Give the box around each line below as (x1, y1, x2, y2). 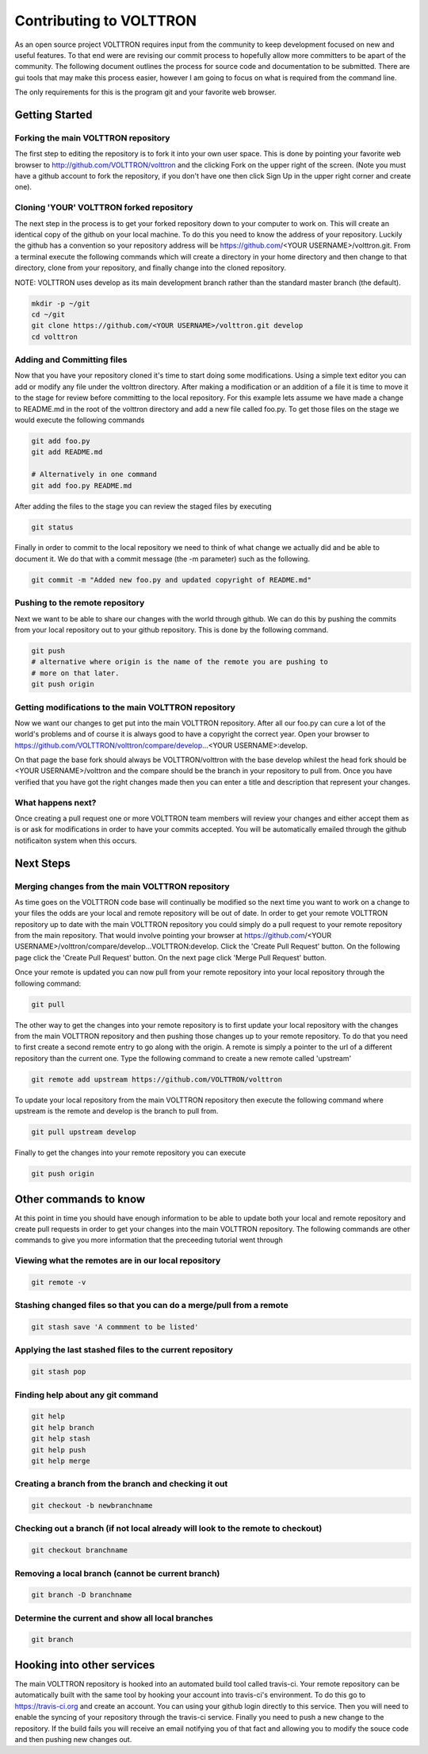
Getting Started (14, 108, 93, 121)
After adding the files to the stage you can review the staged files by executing (14, 501, 273, 511)
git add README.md (31, 448, 103, 456)
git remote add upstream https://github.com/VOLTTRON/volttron (31, 1075, 283, 1083)
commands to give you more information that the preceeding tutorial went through (14, 1235, 283, 1245)
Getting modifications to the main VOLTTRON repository (14, 702, 235, 713)
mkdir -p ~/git (31, 298, 90, 308)
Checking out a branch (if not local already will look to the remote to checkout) (14, 1523, 323, 1534)
